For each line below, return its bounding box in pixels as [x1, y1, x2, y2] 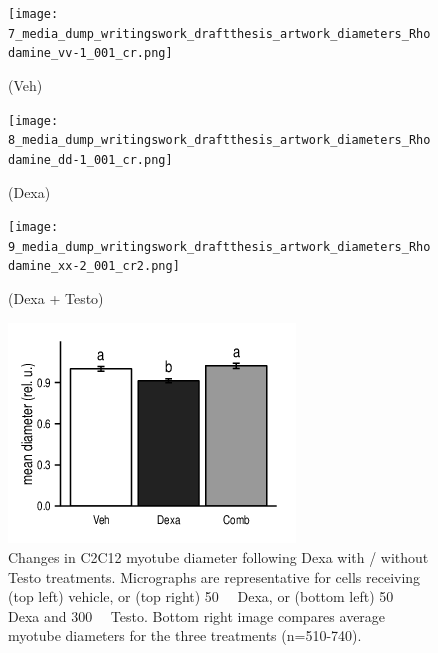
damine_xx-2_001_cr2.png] [8, 259, 180, 274]
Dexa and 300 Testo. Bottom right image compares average [8, 605, 386, 626]
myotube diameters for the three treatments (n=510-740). [8, 625, 362, 646]
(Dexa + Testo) [8, 288, 104, 309]
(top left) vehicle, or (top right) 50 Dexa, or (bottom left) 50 [8, 586, 394, 607]
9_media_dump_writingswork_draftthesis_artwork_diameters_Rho [8, 239, 431, 254]
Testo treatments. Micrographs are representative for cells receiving [8, 566, 421, 587]
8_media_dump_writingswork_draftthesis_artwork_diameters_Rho [8, 133, 431, 148]
